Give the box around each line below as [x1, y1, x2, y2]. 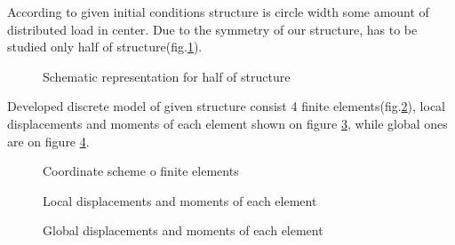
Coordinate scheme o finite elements [43, 162, 239, 180]
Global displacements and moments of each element [43, 221, 323, 240]
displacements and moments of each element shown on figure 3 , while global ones [7, 114, 448, 132]
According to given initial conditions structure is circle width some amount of [7, 3, 429, 20]
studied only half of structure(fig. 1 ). [7, 37, 203, 56]
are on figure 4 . [7, 131, 90, 150]
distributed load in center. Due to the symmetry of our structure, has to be [7, 20, 418, 38]
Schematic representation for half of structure [43, 67, 291, 85]
